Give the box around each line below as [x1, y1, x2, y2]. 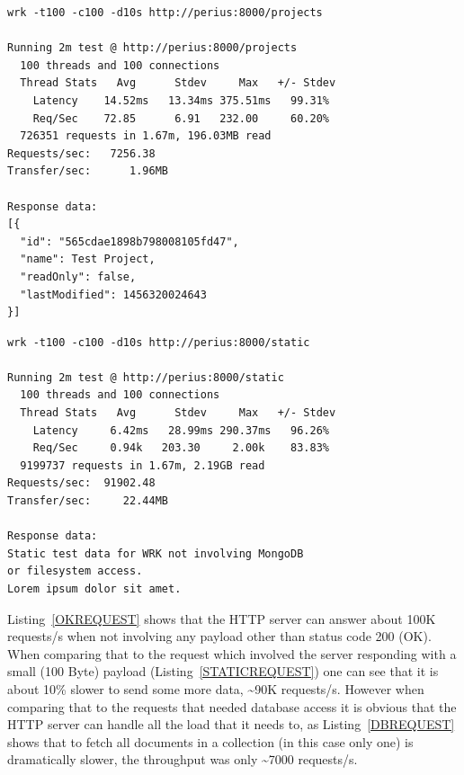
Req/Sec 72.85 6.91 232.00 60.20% [32, 111, 329, 125]
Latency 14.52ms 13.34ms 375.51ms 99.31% [32, 94, 329, 107]
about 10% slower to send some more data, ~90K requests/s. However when [7, 679, 424, 698]
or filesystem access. [7, 565, 143, 578]
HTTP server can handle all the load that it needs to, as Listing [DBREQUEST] [7, 715, 455, 734]
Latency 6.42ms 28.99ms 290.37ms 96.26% [32, 423, 329, 437]
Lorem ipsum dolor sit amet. [7, 583, 182, 595]
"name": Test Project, [20, 253, 156, 266]
